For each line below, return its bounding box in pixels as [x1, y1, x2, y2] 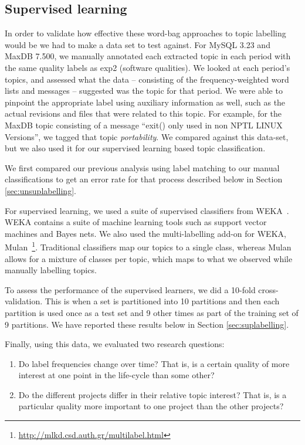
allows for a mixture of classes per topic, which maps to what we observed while [5, 252, 293, 264]
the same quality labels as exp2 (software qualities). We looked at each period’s [5, 61, 290, 73]
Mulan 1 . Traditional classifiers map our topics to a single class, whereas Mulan [5, 239, 292, 253]
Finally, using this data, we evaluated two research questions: [5, 338, 225, 350]
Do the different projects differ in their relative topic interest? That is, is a [18, 388, 287, 400]
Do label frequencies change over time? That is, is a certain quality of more [18, 357, 290, 369]
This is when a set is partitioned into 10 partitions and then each [45, 295, 280, 307]
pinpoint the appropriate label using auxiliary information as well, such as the [5, 96, 286, 108]
